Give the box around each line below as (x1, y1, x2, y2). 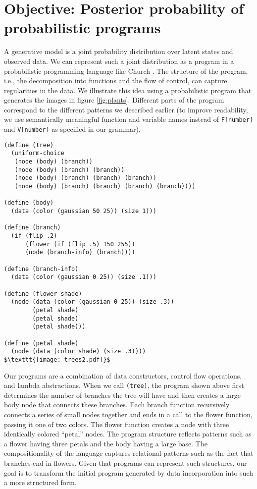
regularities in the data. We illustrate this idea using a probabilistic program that (4, 85, 252, 95)
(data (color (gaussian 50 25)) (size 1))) (11, 208, 156, 215)
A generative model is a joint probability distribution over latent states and (4, 46, 233, 56)
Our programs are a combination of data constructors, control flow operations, (4, 370, 242, 380)
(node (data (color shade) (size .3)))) (11, 348, 146, 355)
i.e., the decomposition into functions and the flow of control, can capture (4, 75, 227, 86)
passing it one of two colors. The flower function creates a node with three (4, 419, 229, 429)
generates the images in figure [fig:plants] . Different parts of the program (4, 95, 224, 105)
